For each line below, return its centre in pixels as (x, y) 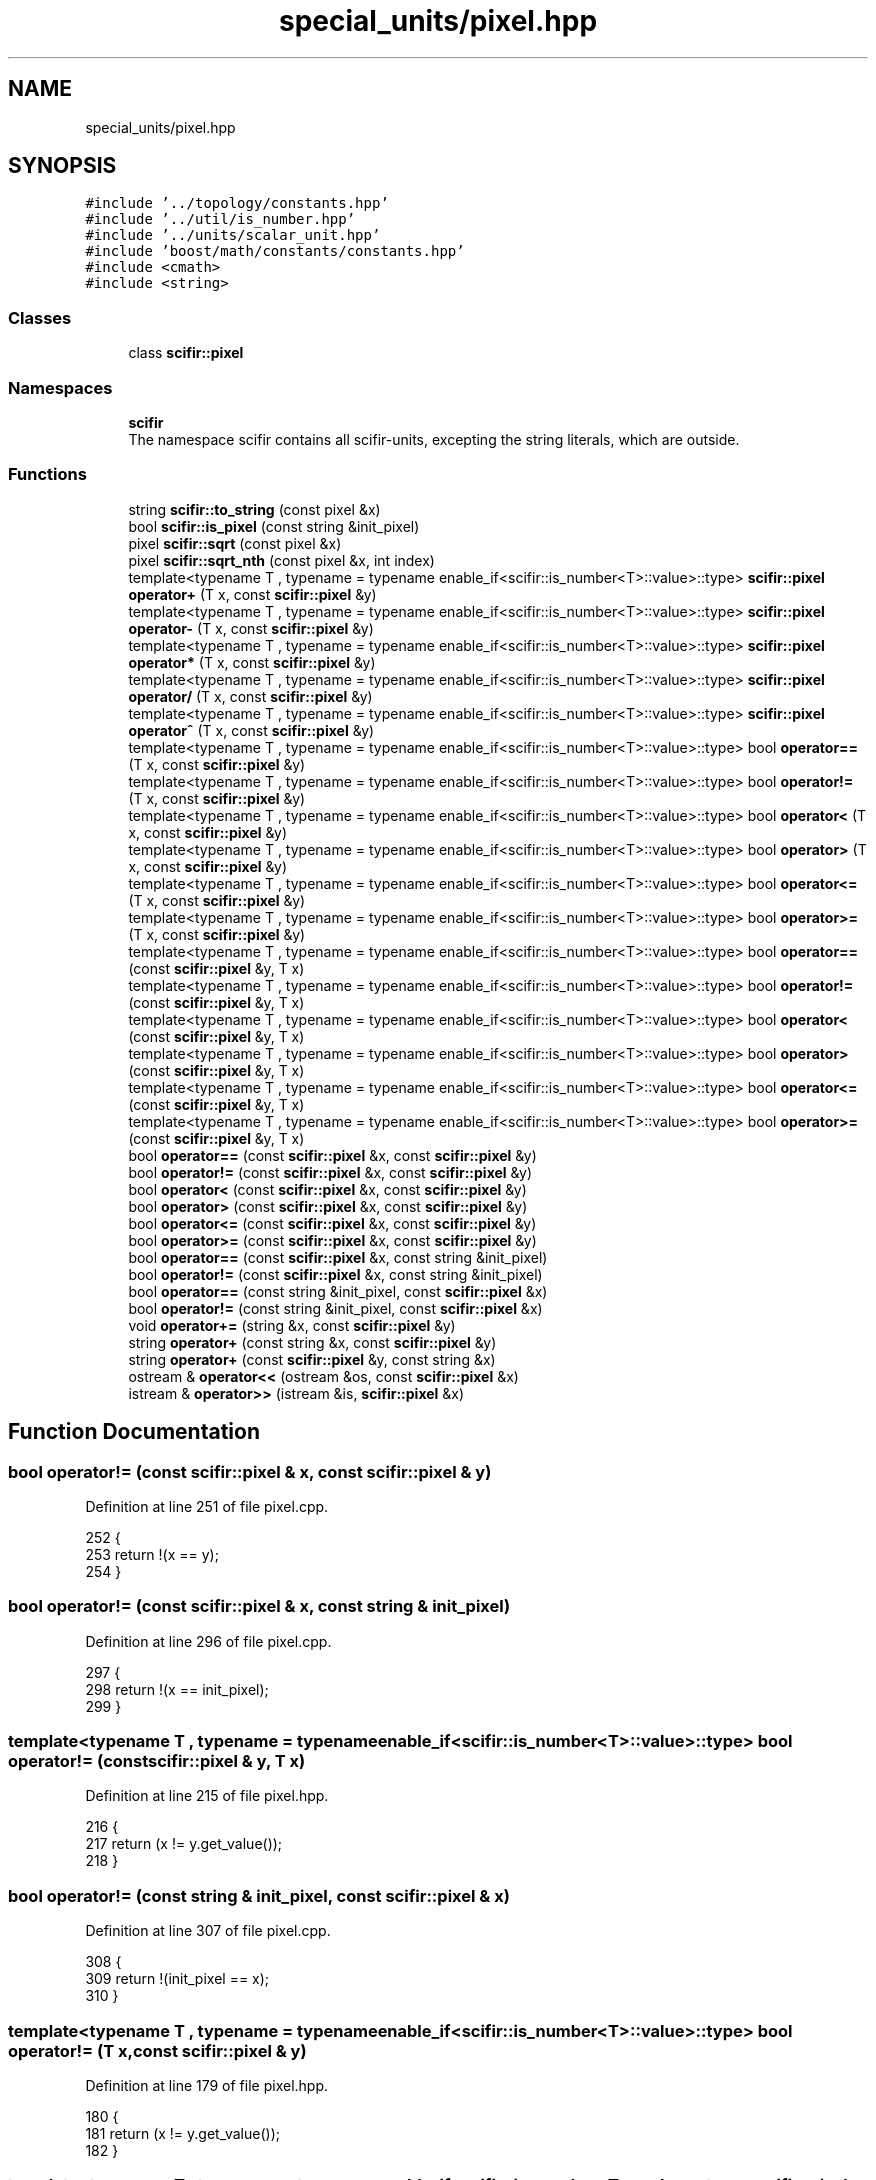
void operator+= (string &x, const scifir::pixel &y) (292, 1325)
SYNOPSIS (62, 166)
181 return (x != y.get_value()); (182, 2133)
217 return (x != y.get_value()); (184, 1844)
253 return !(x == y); (152, 1554)
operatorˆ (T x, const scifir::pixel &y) (251, 730)
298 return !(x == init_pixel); (177, 1689)
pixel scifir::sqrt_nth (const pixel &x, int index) (281, 560)
